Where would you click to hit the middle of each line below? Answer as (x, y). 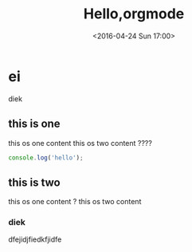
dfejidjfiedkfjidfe (35, 239)
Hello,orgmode (134, 14)
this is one (35, 124)
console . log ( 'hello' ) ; (46, 157)
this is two (35, 182)
